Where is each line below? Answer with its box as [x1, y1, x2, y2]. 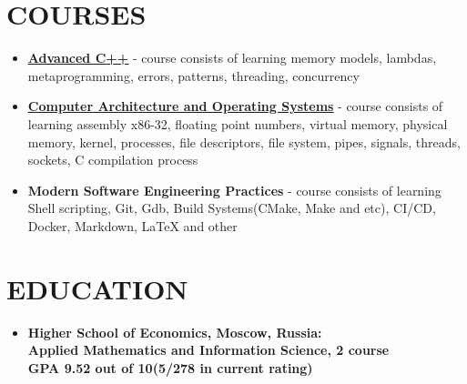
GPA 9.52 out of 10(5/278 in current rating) [27, 358, 313, 377]
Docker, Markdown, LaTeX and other [27, 216, 238, 235]
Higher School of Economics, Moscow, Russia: [27, 322, 322, 341]
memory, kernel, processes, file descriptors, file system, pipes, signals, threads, [27, 132, 461, 151]
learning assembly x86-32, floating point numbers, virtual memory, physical [27, 114, 448, 133]
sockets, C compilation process [27, 150, 198, 169]
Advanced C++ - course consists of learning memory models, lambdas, [27, 48, 437, 67]
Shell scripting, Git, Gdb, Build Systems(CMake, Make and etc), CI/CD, [27, 198, 436, 217]
